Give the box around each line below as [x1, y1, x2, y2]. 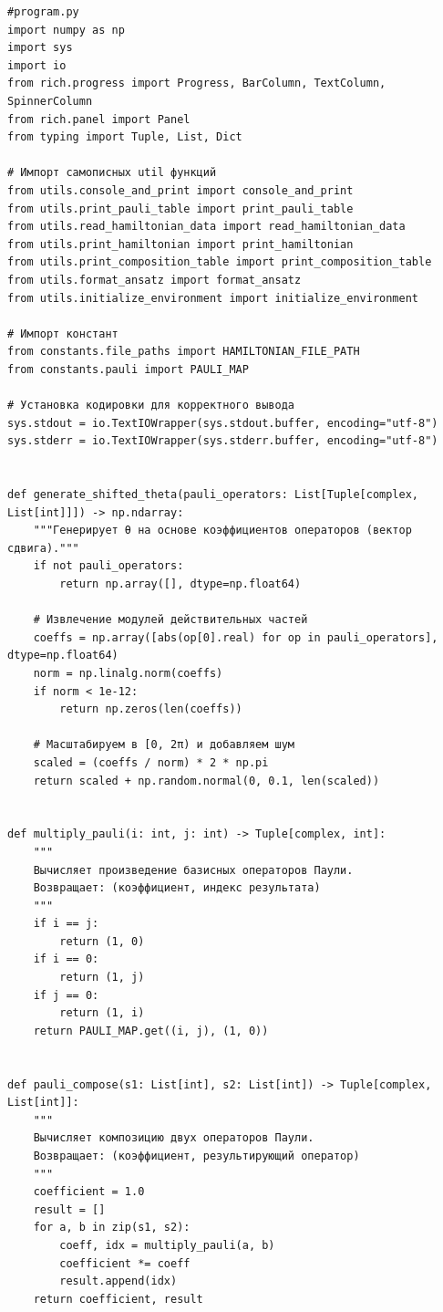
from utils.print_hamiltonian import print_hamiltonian [7, 237, 354, 251]
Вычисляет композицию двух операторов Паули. [33, 1131, 314, 1145]
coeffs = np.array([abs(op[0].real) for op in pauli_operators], [33, 630, 438, 644]
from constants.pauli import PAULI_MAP [7, 362, 249, 376]
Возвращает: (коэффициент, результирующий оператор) [33, 1150, 360, 1162]
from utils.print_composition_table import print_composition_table [7, 255, 432, 269]
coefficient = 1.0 [33, 1185, 145, 1199]
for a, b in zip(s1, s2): [33, 1221, 191, 1234]
